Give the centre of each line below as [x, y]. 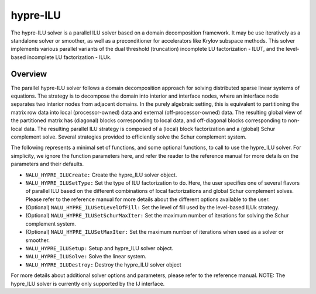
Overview [29, 74]
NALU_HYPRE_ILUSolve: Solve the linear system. [86, 257]
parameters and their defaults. [47, 164]
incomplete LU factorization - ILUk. [69, 57]
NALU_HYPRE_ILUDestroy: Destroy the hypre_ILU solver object [103, 264]
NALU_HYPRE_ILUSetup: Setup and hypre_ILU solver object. [99, 248]
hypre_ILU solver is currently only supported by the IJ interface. [88, 283]
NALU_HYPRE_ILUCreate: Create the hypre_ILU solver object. [101, 175]
